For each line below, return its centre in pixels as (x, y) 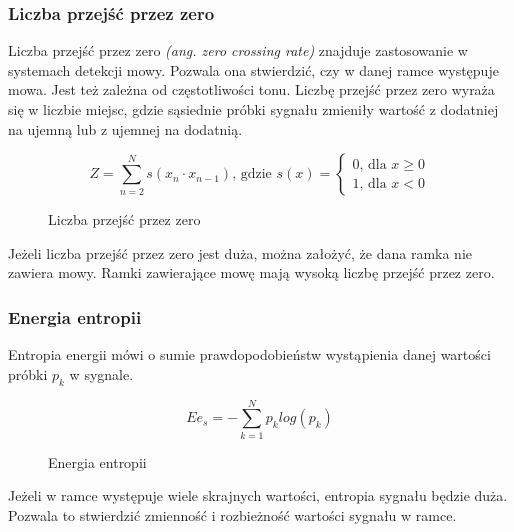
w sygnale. (101, 373)
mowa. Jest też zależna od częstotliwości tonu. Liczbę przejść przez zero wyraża (251, 89)
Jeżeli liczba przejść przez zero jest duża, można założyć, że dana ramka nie (240, 252)
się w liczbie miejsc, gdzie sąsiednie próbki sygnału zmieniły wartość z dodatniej (253, 109)
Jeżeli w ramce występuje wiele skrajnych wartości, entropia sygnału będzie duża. (258, 495)
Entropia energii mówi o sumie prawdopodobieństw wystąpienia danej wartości (249, 354)
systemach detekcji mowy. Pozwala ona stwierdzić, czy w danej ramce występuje (253, 69)
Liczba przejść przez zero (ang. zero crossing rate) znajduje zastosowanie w (238, 50)
